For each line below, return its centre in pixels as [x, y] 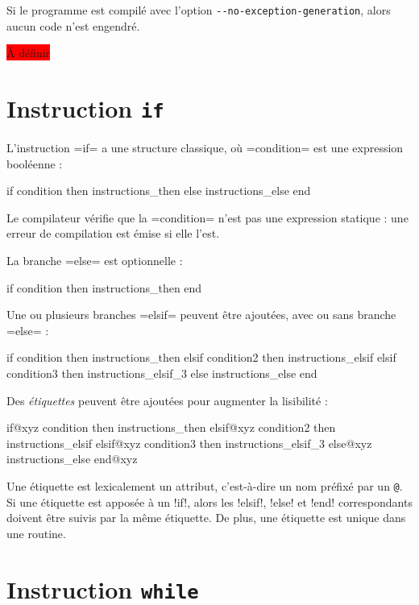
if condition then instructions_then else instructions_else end [159, 191]
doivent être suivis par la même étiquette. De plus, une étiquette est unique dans [206, 518]
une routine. [36, 533]
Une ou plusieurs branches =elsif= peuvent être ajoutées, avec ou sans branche [201, 315]
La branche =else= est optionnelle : [95, 261]
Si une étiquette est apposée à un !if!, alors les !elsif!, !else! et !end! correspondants [209, 501]
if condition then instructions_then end [104, 287]
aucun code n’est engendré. [73, 25]
